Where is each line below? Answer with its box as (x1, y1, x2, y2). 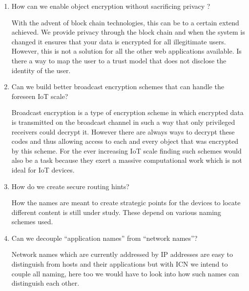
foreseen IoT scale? (11, 91, 68, 101)
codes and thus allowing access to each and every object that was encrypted (11, 136, 239, 146)
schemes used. (11, 216, 53, 227)
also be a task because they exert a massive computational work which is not (11, 155, 242, 165)
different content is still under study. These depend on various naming (11, 207, 221, 217)
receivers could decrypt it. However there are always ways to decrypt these (11, 126, 235, 136)
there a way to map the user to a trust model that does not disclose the (11, 55, 227, 65)
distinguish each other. (11, 278, 80, 288)
